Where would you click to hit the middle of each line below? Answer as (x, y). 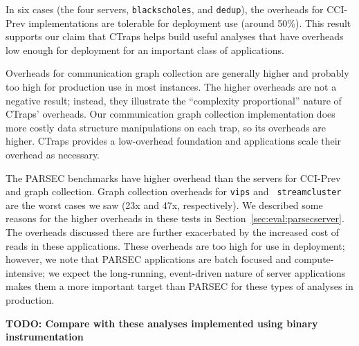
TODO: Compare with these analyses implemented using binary (162, 323)
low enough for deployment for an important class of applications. (145, 49)
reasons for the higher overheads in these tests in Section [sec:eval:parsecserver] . (175, 218)
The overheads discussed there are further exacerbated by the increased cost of (173, 232)
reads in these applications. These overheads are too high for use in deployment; (175, 245)
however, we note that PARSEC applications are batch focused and (149, 259)
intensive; (26, 272)
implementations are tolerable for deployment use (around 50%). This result (190, 22)
